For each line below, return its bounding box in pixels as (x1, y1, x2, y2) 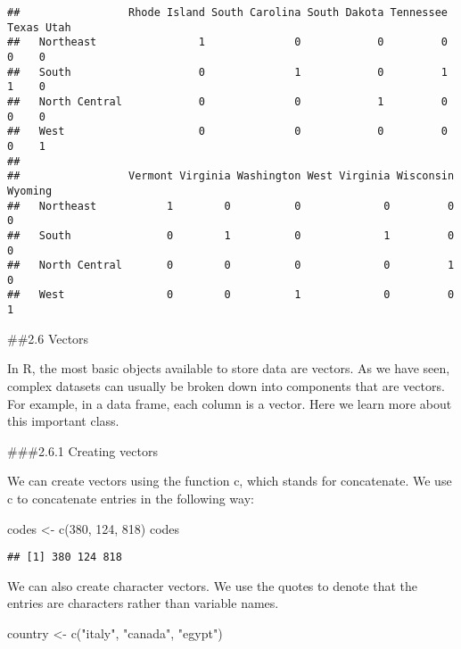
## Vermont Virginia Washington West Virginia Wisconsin (7, 170, 455, 183)
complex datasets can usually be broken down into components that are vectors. (7, 376, 445, 395)
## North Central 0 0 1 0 (7, 95, 448, 108)
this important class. (7, 412, 119, 430)
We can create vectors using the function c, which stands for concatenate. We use (7, 471, 452, 490)
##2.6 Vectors (7, 329, 89, 347)
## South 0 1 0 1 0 (7, 229, 455, 242)
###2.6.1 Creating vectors (7, 441, 158, 460)
